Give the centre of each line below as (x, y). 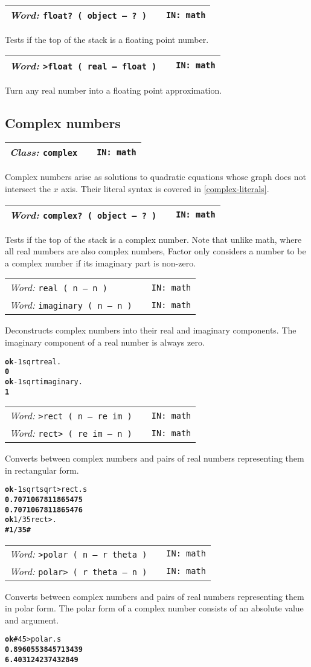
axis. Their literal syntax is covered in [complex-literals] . (165, 188)
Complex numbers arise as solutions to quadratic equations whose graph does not (155, 177)
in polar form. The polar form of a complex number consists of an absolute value (154, 608)
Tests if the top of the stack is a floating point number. (107, 39)
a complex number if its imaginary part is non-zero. (101, 263)
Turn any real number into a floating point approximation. (114, 90)
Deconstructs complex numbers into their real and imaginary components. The (151, 330)
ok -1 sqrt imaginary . (44, 382)
